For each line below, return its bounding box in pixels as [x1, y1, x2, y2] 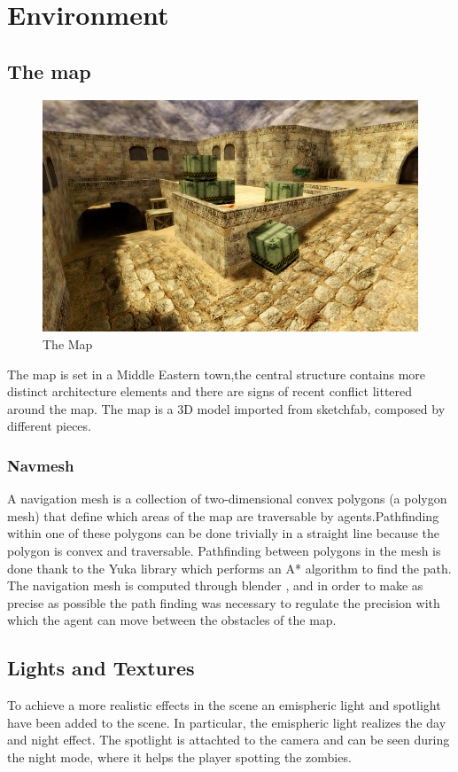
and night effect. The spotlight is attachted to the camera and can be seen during [7, 730, 450, 749]
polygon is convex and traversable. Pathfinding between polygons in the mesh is [7, 541, 441, 559]
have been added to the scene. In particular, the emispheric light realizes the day [7, 713, 446, 731]
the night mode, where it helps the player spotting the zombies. [7, 747, 352, 766]
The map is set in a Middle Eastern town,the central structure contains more [7, 364, 426, 383]
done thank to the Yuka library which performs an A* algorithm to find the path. [7, 558, 452, 577]
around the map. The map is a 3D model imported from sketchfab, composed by [7, 399, 446, 417]
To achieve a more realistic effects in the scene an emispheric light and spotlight [7, 696, 441, 714]
